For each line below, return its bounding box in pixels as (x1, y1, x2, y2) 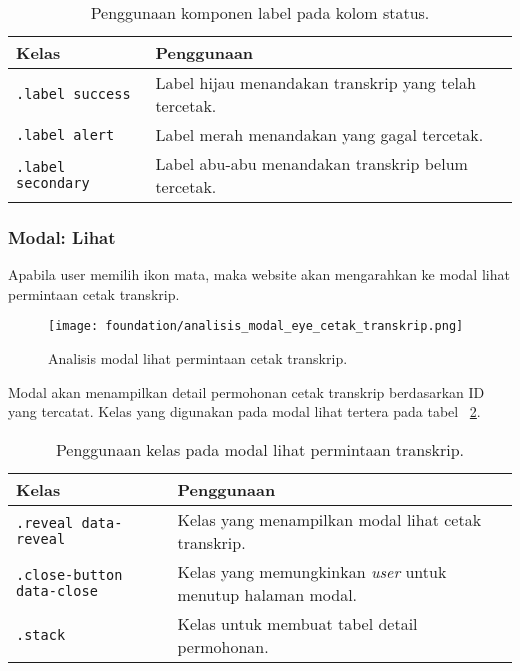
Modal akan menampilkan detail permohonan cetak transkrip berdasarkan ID (8, 381, 485, 402)
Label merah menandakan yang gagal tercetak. (155, 123, 484, 146)
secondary (16, 175, 90, 191)
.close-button (16, 566, 123, 583)
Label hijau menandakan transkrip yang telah (155, 71, 476, 94)
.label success (16, 86, 131, 102)
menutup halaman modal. (177, 582, 358, 606)
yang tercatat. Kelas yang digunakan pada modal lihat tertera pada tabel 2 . (8, 401, 481, 422)
